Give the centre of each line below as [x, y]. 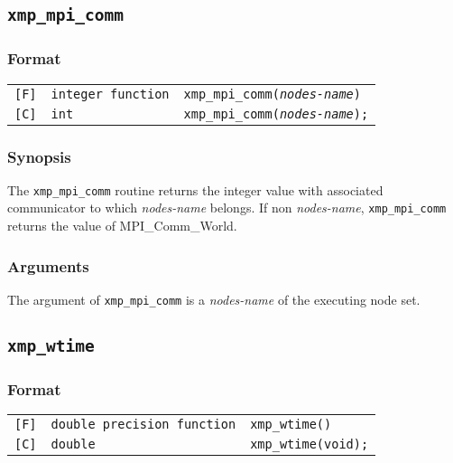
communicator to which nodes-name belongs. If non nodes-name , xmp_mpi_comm [227, 208]
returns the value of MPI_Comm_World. [122, 226]
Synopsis [39, 156]
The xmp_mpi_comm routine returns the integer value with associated [195, 189]
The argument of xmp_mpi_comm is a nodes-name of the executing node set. [214, 299]
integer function [110, 94]
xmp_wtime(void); [310, 444]
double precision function [143, 425]
